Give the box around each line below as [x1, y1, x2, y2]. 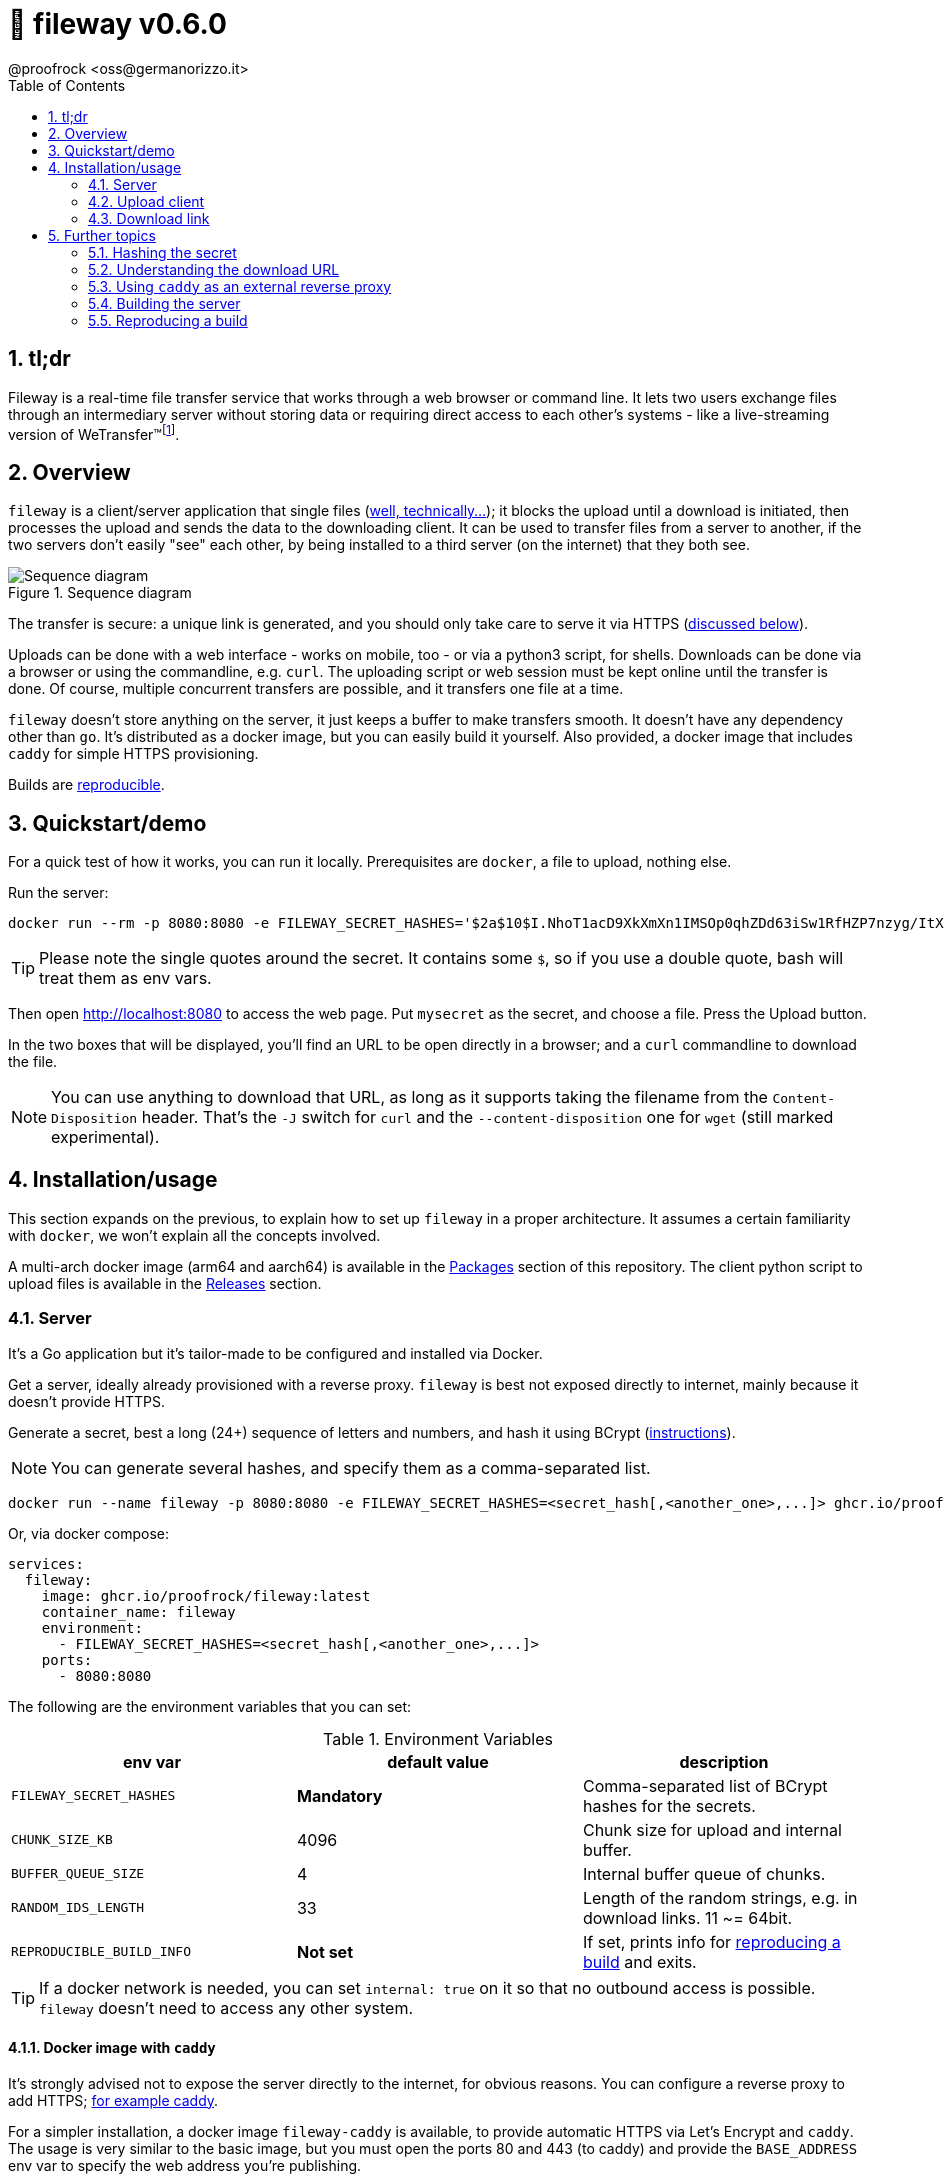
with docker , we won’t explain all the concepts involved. [8, 1226, 381, 1244]
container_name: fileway [41, 1603, 236, 1620]
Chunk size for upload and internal [582, 1819, 842, 1840]
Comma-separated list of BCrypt [582, 1775, 828, 1796]
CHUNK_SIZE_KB [11, 1832, 113, 1848]
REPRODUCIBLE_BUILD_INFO [11, 1944, 192, 1960]
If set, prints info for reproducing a [582, 1931, 841, 1952]
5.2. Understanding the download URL [88, 260, 340, 278]
